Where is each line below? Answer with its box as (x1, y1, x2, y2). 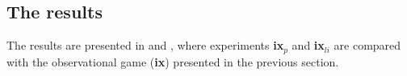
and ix (292, 37, 325, 54)
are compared (334, 37, 401, 54)
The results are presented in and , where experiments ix (6, 37, 284, 54)
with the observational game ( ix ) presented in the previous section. (6, 53, 339, 70)
